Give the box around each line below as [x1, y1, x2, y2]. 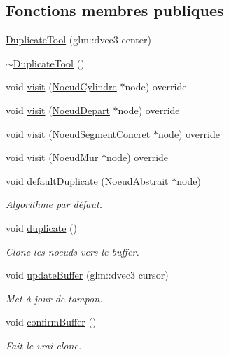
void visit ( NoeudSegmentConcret [6, 126, 151, 141]
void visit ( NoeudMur [6, 150, 99, 165]
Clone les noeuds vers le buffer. [6, 244, 139, 258]
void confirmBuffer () [6, 314, 97, 329]
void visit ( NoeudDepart [6, 102, 110, 117]
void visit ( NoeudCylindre [6, 79, 117, 94]
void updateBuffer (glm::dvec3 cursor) [6, 267, 169, 282]
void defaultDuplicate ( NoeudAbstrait [6, 173, 169, 188]
